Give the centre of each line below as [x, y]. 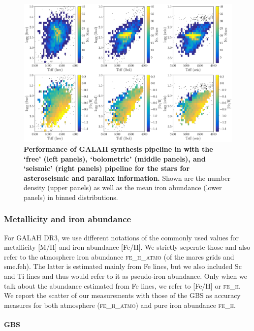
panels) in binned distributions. [71, 197]
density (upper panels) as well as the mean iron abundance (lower [123, 187]
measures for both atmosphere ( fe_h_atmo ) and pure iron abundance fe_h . [120, 305]
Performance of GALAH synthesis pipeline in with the [118, 149]
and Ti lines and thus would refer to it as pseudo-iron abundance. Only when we [126, 276]
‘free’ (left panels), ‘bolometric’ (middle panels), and [115, 158]
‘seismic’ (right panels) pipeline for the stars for [107, 168]
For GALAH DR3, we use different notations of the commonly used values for [121, 237]
